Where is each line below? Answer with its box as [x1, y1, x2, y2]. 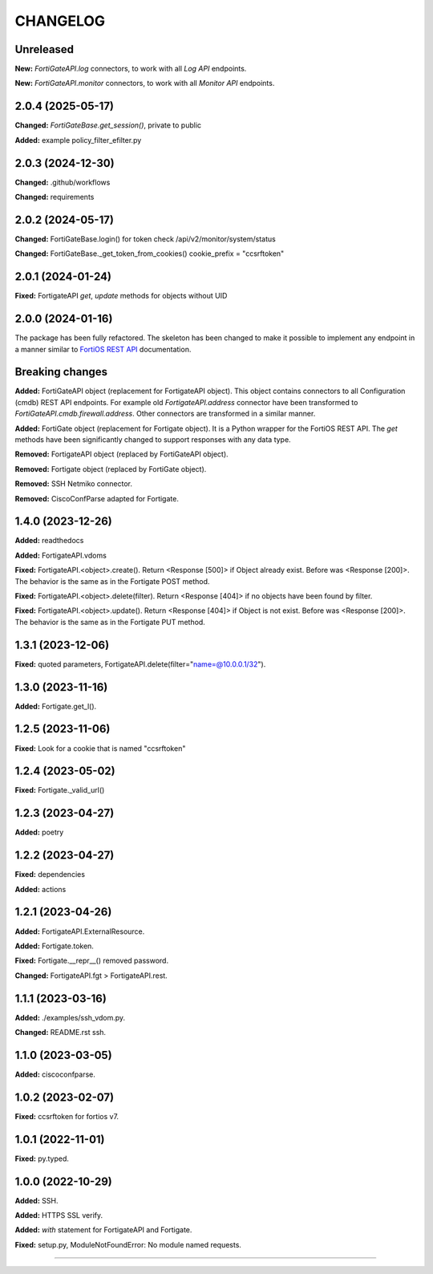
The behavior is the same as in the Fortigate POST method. [14, 576, 210, 586]
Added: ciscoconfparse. [14, 1069, 96, 1079]
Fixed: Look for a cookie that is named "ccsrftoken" [14, 743, 186, 753]
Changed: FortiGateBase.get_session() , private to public [14, 120, 202, 130]
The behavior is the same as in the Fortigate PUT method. [14, 617, 206, 627]
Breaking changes [14, 365, 108, 379]
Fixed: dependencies [14, 870, 86, 879]
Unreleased [14, 43, 75, 56]
